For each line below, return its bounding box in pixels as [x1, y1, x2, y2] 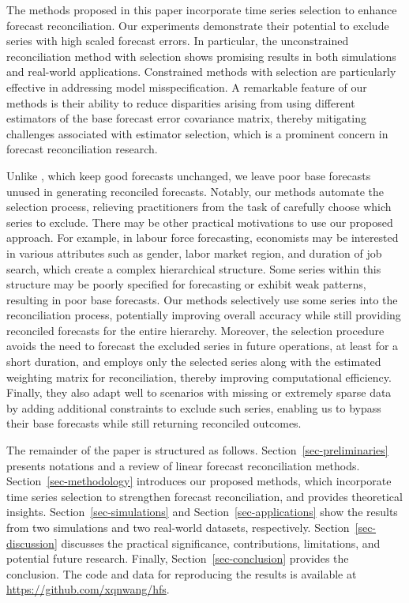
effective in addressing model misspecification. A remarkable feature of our [6, 78, 367, 95]
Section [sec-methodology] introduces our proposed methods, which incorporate [6, 473, 392, 489]
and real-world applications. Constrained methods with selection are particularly [6, 63, 396, 80]
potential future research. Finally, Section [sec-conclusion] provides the [6, 550, 349, 567]
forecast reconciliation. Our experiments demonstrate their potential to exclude [6, 17, 389, 33]
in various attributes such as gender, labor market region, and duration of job [6, 244, 382, 261]
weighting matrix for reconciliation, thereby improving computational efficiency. [6, 368, 392, 385]
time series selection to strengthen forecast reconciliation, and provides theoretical [6, 488, 403, 504]
